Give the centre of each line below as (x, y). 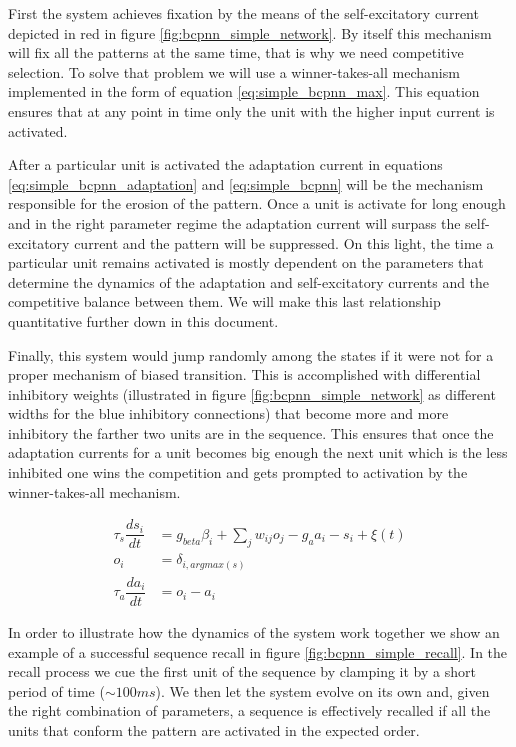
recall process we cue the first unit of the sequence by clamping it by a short (242, 671)
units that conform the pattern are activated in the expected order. (214, 729)
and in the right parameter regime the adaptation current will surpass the (234, 222)
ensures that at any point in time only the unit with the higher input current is (251, 110)
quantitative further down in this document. (143, 320)
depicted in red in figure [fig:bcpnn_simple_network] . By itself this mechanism (250, 32)
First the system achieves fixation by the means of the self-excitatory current (243, 13)
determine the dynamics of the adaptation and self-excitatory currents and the (249, 281)
